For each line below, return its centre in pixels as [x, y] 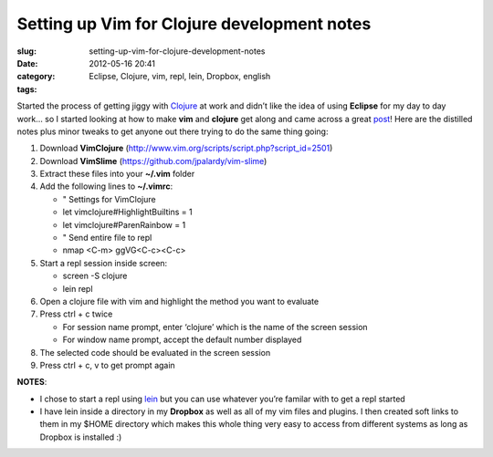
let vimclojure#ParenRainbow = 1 [124, 224]
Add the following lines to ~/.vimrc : [106, 186]
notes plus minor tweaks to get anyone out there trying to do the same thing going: [173, 131]
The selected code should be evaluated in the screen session [155, 352]
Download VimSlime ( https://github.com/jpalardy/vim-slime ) [153, 161]
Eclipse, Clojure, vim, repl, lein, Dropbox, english [180, 77]
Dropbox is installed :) [81, 437]
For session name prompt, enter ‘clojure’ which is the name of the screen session [215, 327]
